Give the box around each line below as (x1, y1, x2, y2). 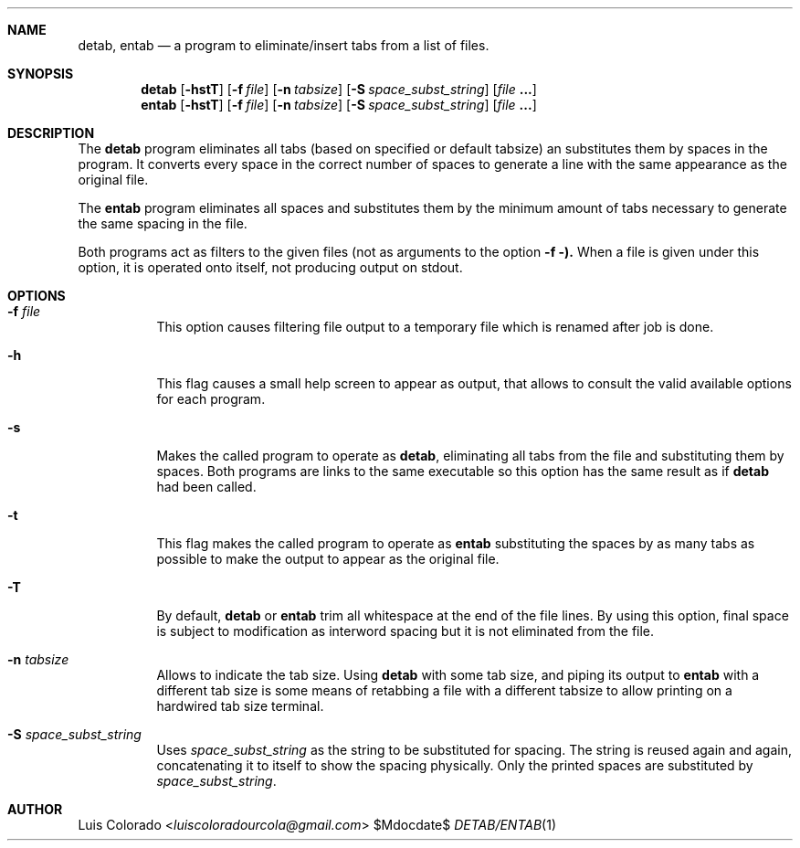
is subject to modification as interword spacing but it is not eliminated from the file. (156, 623, 655, 639)
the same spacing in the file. (78, 216, 247, 231)
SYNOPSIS (7, 66, 74, 81)
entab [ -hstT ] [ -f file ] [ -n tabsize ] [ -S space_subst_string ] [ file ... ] (141, 97, 537, 112)
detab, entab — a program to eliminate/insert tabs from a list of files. (78, 37, 489, 53)
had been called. (156, 479, 257, 494)
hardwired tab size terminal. (156, 698, 324, 714)
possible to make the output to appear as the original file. (156, 551, 500, 567)
